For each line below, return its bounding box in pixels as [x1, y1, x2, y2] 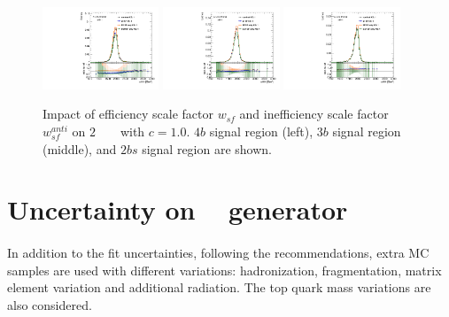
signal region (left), [209, 122, 314, 141]
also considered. [7, 296, 92, 314]
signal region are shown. [142, 139, 273, 158]
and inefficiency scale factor [239, 104, 389, 123]
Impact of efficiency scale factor [43, 104, 213, 123]
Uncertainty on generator [7, 191, 348, 228]
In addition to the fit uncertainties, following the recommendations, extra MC [7, 244, 430, 262]
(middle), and [43, 139, 117, 158]
